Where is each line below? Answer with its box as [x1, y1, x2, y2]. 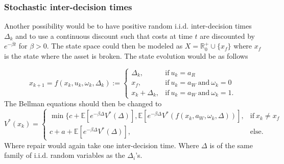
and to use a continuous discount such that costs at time [15, 30, 193, 41]
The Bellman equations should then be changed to [4, 98, 162, 108]
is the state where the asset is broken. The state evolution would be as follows [4, 51, 248, 61]
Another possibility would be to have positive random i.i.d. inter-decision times [4, 20, 252, 31]
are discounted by [200, 30, 255, 41]
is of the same [209, 139, 253, 150]
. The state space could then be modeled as [46, 40, 183, 51]
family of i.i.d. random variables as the [4, 150, 125, 160]
